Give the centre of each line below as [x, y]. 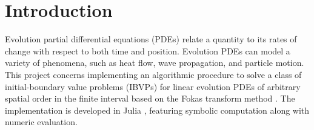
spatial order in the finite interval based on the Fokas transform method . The [150, 98]
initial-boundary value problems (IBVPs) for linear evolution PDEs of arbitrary [153, 86]
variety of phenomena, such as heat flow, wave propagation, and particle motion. [155, 63]
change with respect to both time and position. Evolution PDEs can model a [148, 50]
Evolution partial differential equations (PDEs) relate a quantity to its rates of [151, 39]
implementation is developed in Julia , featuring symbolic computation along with [157, 110]
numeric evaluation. [41, 122]
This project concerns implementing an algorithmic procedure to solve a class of [153, 74]
